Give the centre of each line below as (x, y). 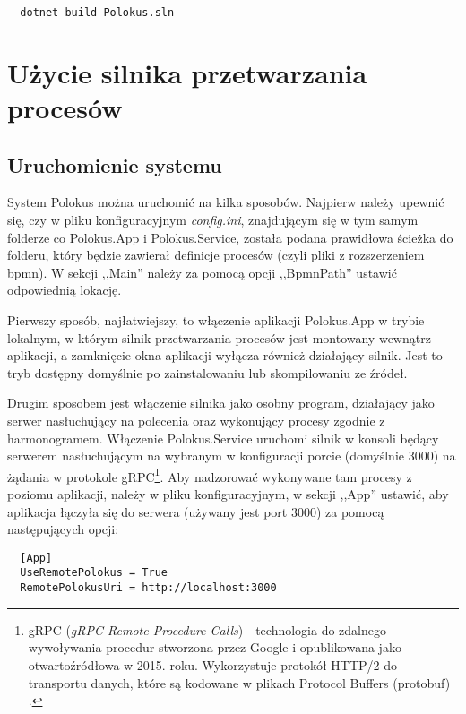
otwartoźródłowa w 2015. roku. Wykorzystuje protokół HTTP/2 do (213, 664)
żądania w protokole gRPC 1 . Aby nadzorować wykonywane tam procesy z (210, 475)
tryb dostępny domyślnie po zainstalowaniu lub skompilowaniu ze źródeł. (207, 372)
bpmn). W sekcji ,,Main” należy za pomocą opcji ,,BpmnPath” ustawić (202, 272)
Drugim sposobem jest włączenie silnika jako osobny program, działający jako (221, 403)
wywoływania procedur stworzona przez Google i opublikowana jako (215, 647)
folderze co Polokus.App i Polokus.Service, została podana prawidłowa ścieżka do (230, 237)
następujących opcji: (63, 529)
